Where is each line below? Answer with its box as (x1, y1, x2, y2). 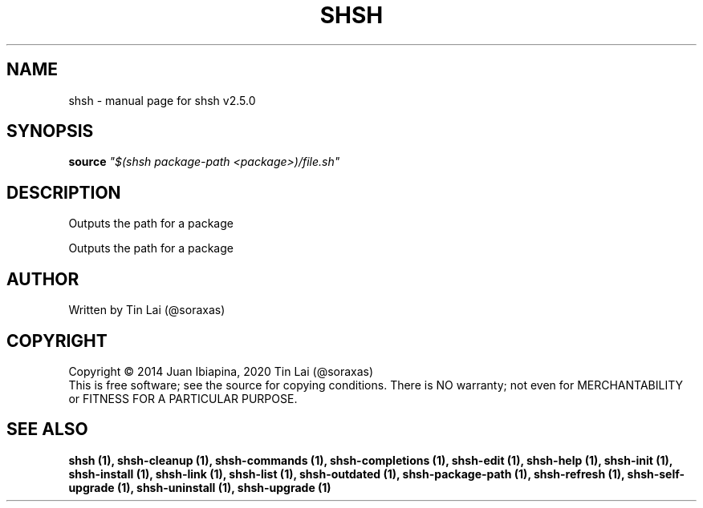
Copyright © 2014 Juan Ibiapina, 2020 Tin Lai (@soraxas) (68, 364, 374, 378)
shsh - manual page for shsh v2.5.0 (68, 93, 256, 107)
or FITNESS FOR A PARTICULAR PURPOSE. (68, 391, 298, 405)
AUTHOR (6, 268, 79, 289)
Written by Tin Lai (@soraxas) (68, 303, 226, 317)
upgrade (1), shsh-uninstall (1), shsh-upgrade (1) (68, 480, 331, 494)
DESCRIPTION (6, 182, 121, 203)
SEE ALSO (6, 419, 88, 440)
